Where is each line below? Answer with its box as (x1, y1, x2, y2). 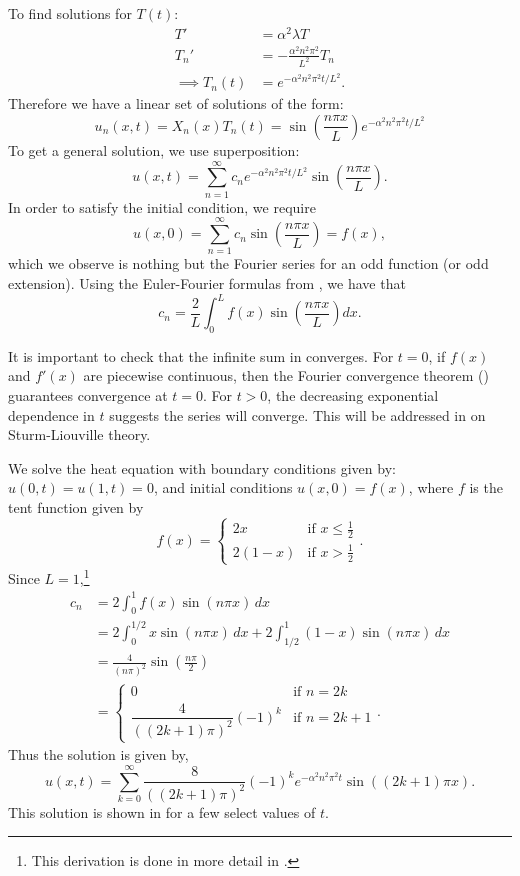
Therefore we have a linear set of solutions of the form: (8, 93, 344, 114)
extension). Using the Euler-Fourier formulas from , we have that (8, 272, 406, 293)
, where (408, 477, 454, 498)
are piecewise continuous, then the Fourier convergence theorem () (83, 365, 489, 386)
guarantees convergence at (8, 385, 168, 406)
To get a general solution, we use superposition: (8, 139, 300, 160)
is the (469, 477, 503, 498)
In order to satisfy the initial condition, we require (8, 196, 316, 217)
